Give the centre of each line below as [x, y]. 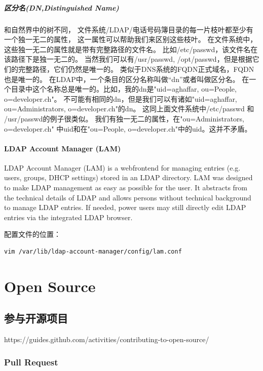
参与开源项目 [36, 318]
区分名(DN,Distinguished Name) [62, 7]
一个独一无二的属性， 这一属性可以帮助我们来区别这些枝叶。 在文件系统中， [131, 39]
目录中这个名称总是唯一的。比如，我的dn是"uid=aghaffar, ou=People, [124, 89]
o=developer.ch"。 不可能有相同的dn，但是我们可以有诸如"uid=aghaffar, [121, 98]
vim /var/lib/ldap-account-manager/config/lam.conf [93, 252]
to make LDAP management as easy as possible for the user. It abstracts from [126, 188]
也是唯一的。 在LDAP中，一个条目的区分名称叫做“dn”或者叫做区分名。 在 [127, 79]
